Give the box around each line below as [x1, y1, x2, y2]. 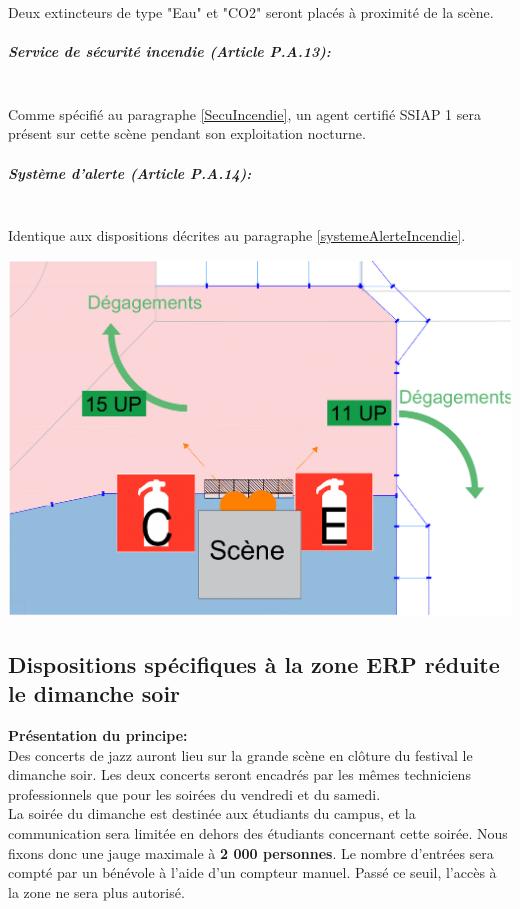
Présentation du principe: [8, 725, 188, 746]
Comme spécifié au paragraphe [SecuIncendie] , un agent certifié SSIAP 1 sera [8, 103, 481, 124]
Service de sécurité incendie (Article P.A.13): [8, 41, 331, 62]
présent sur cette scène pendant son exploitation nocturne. [8, 123, 366, 144]
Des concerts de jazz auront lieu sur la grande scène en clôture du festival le [8, 744, 473, 765]
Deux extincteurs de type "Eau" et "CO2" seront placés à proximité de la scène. [8, 2, 494, 22]
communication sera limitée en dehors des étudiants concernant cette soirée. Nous [8, 823, 508, 844]
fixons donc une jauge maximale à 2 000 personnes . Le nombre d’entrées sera [8, 842, 494, 863]
